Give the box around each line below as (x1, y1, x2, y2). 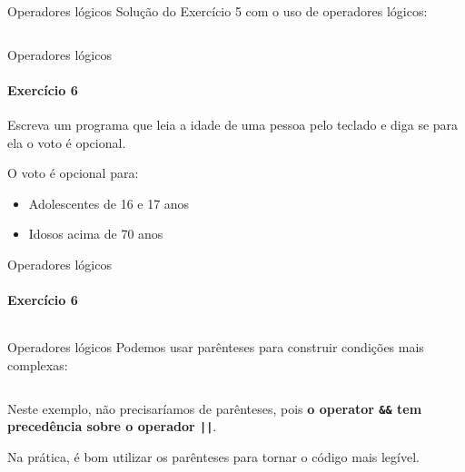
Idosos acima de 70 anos (28, 224, 163, 243)
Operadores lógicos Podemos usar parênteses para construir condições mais (7, 338, 424, 357)
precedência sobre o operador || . (7, 417, 217, 436)
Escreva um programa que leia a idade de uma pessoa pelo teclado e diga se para (7, 114, 459, 133)
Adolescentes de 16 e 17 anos (28, 193, 190, 212)
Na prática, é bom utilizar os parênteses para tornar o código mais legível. (7, 447, 420, 466)
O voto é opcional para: (7, 163, 139, 182)
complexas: (7, 355, 68, 374)
